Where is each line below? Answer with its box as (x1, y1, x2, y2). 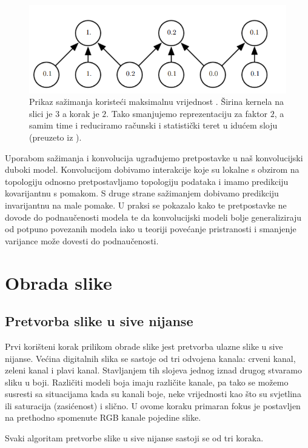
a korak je (62, 107, 99, 119)
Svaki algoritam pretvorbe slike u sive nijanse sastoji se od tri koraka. (5, 432, 264, 444)
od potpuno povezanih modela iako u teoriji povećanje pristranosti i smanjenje (5, 222, 296, 235)
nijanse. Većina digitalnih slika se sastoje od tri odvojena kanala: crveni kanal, (5, 352, 296, 364)
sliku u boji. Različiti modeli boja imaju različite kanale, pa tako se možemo (5, 375, 289, 388)
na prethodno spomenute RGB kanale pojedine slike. (5, 411, 201, 424)
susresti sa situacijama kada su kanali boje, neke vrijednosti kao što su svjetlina (5, 387, 301, 400)
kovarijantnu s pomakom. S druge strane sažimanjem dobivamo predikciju (5, 187, 279, 199)
